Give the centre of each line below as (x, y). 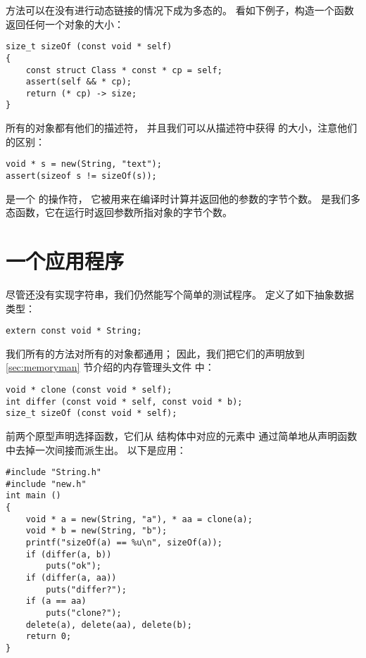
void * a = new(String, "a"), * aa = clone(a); (139, 519)
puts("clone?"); (84, 613)
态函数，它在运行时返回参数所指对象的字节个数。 (119, 212)
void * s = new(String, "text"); (84, 164)
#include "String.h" (54, 473)
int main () (33, 496)
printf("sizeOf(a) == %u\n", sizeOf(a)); (124, 543)
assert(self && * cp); (78, 82)
